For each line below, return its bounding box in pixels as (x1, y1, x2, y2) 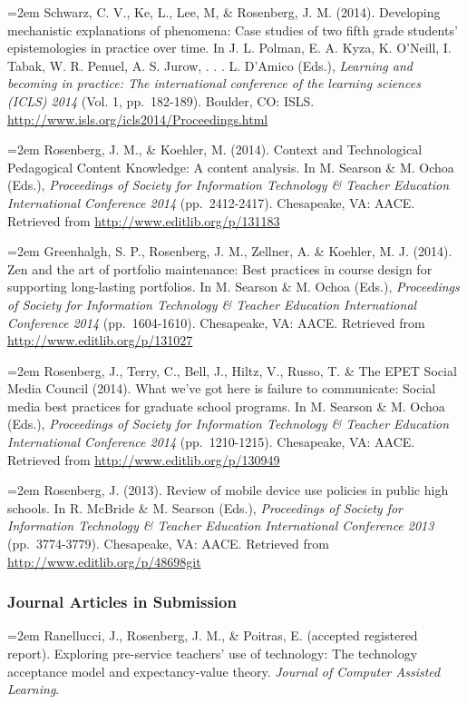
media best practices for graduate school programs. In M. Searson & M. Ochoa (7, 396, 445, 415)
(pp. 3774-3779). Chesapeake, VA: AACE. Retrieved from (7, 534, 329, 553)
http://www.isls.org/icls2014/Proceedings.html (7, 109, 268, 128)
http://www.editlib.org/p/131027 (7, 331, 193, 350)
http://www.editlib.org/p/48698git (7, 551, 201, 570)
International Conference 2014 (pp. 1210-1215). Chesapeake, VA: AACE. (7, 432, 415, 451)
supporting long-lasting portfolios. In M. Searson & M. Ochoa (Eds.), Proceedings (7, 277, 460, 296)
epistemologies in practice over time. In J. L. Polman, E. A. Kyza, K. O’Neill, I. (7, 38, 452, 57)
